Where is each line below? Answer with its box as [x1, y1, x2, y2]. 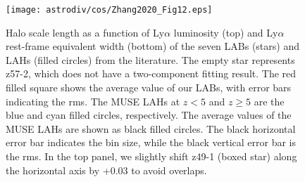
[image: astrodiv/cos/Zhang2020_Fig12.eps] [6, 5, 213, 15]
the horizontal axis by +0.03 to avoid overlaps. [6, 162, 207, 177]
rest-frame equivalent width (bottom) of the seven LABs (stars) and [6, 39, 299, 53]
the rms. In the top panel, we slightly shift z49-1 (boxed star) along [6, 149, 297, 163]
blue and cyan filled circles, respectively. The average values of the [6, 108, 292, 122]
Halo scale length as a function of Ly [6, 25, 165, 39]
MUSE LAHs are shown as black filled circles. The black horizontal [6, 121, 296, 136]
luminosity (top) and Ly [173, 25, 278, 39]
